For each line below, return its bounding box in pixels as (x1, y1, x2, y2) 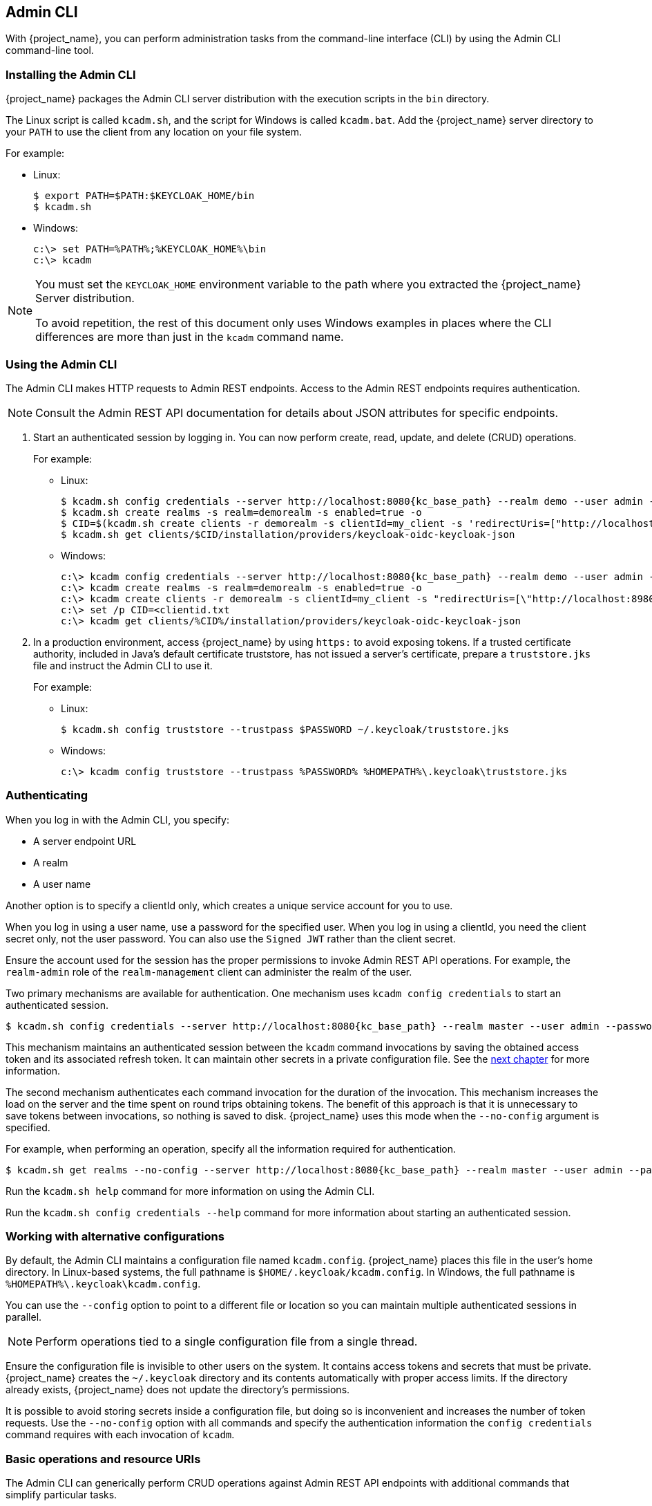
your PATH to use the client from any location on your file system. (6, 126, 302, 138)
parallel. (6, 1311, 42, 1323)
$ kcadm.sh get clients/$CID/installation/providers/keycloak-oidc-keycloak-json (61, 528, 515, 540)
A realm (33, 856, 68, 868)
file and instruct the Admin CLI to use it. (33, 659, 213, 671)
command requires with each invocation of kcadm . (6, 1429, 235, 1441)
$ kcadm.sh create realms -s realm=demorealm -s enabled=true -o (61, 506, 422, 518)
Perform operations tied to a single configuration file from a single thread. (35, 1335, 418, 1349)
